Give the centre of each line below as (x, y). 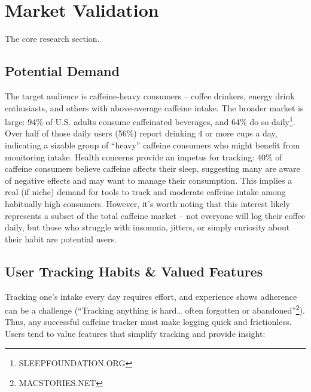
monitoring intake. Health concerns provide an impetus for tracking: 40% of (144, 157)
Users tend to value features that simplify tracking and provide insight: (135, 333)
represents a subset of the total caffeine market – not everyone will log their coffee (155, 215)
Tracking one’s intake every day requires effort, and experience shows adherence (151, 296)
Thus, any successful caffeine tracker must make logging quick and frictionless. (148, 322)
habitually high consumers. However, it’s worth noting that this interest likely (147, 203)
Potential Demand (62, 71)
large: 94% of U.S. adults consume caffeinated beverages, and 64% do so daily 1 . (150, 121)
